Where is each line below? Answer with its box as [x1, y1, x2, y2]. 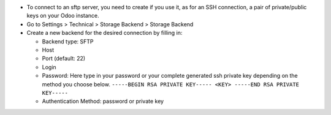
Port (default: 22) [42, 55, 86, 62]
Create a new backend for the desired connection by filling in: [26, 29, 183, 37]
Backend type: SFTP [42, 37, 94, 45]
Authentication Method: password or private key [42, 98, 164, 105]
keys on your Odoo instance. [26, 12, 99, 20]
